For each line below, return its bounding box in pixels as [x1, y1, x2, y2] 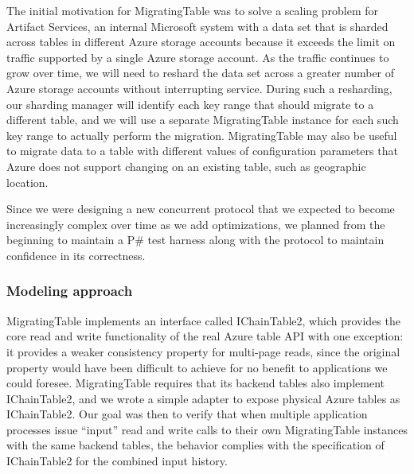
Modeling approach [6, 281, 133, 301]
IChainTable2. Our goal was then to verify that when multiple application [6, 406, 368, 422]
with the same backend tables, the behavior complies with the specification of [6, 437, 385, 453]
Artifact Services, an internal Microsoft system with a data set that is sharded [6, 17, 389, 34]
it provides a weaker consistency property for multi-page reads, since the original [6, 343, 400, 359]
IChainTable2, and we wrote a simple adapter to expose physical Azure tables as [6, 390, 400, 406]
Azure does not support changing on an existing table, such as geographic [6, 157, 366, 174]
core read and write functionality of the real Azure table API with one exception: [6, 328, 404, 344]
